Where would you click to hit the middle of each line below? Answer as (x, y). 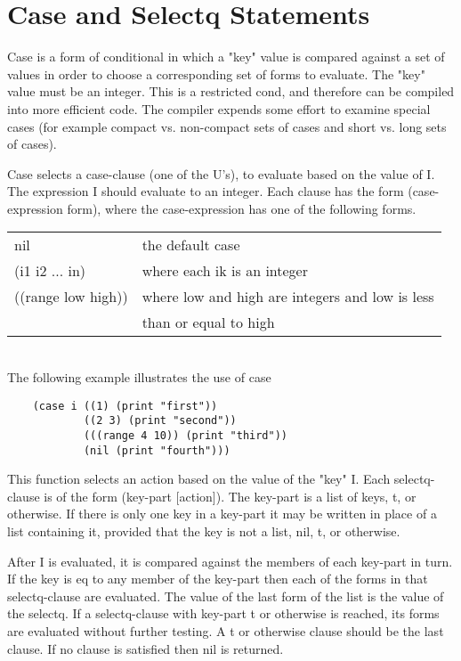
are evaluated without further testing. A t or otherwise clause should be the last (226, 631)
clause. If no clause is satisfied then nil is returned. (146, 648)
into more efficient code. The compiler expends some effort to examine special (219, 108)
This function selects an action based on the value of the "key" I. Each (199, 479)
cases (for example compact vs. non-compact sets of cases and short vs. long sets (227, 126)
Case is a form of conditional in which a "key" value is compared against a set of (226, 57)
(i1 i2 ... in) (50, 271)
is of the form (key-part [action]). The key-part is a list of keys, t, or (230, 496)
